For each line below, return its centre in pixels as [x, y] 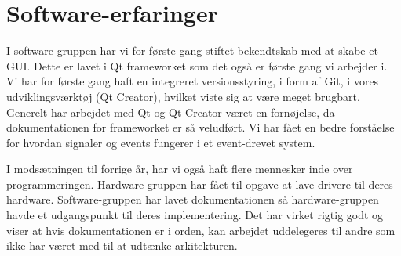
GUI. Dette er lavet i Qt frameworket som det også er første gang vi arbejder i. [197, 65]
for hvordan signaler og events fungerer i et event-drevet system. [161, 142]
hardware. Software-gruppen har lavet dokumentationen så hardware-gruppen [193, 199]
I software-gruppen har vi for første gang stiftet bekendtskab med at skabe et [192, 50]
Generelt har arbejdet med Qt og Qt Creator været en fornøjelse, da [171, 112]
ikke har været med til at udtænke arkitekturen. [122, 245]
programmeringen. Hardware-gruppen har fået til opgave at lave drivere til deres [200, 184]
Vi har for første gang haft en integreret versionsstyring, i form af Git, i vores [193, 81]
